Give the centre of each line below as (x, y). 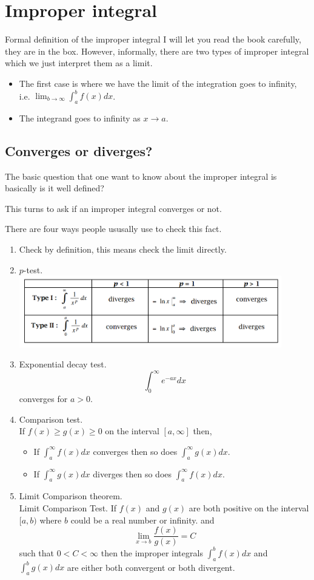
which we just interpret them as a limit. (79, 63)
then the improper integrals (152, 552)
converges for (43, 399)
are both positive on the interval (249, 508)
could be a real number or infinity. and (142, 520)
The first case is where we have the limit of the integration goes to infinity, (158, 83)
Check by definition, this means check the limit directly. (123, 249)
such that (37, 552)
